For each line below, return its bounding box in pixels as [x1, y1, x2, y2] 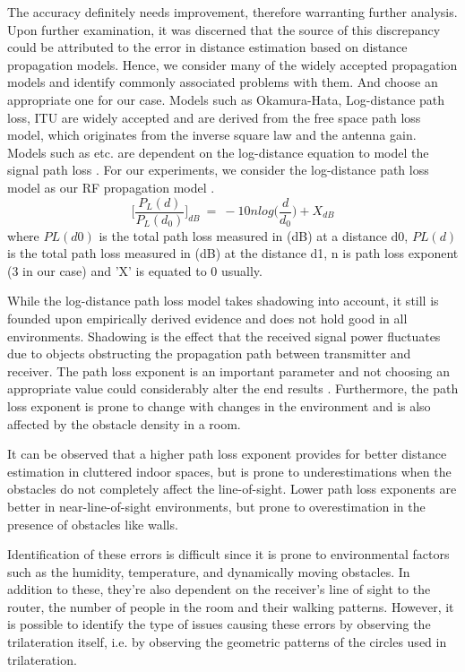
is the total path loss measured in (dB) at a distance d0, [99, 226, 409, 245]
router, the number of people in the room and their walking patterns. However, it [7, 597, 454, 616]
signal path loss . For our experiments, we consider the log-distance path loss [7, 160, 429, 179]
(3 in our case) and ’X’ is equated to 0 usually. [7, 261, 263, 280]
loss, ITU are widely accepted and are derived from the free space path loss [7, 108, 421, 126]
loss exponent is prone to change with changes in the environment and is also [7, 396, 431, 415]
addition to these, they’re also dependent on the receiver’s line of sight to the [7, 580, 431, 599]
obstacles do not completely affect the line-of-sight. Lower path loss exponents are [7, 479, 457, 498]
